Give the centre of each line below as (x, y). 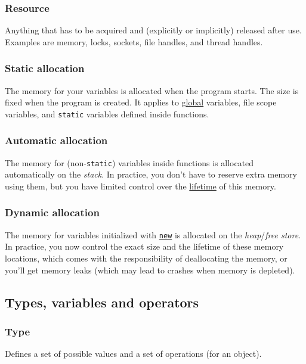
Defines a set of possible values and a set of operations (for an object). (133, 354)
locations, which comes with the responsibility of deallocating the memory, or (146, 258)
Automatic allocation (56, 140)
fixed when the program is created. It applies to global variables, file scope (141, 102)
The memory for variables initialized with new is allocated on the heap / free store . (153, 234)
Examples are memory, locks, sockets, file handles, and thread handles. (134, 41)
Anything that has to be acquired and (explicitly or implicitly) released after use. (153, 30)
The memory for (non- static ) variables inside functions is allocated (129, 162)
